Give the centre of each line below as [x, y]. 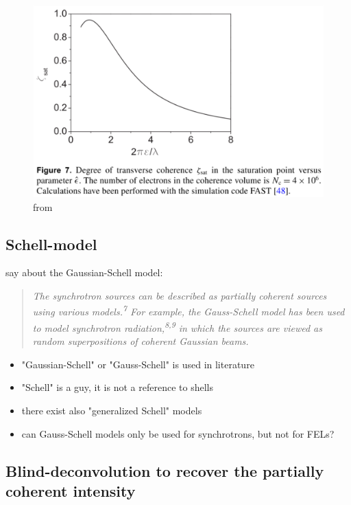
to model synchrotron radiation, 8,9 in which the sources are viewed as [177, 326]
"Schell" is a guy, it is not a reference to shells [117, 387]
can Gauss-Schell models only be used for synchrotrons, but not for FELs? [178, 433]
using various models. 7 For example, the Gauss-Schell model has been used [189, 311]
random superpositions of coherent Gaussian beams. [141, 341]
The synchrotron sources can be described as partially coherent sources [180, 296]
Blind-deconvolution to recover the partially [165, 470]
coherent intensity [71, 490]
